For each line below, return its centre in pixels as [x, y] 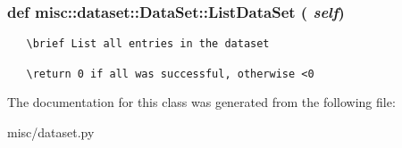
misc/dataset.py [51, 132]
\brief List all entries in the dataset [148, 44]
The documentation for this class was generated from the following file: [201, 102]
